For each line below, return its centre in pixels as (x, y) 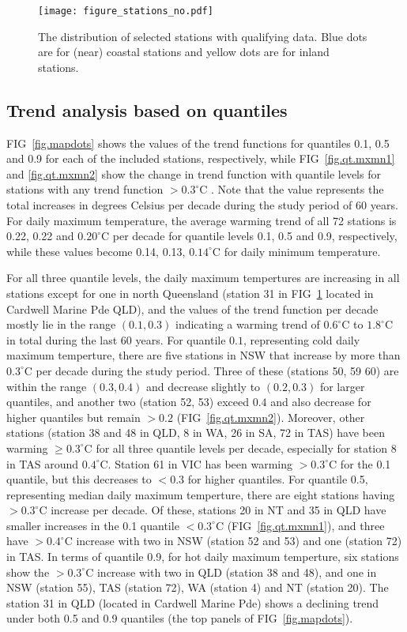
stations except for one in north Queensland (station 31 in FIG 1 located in (190, 293)
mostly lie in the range (61, 324)
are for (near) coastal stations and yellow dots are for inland (184, 52)
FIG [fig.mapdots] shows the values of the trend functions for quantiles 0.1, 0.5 (198, 143)
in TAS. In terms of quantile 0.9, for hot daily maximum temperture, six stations (203, 557)
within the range (47, 386)
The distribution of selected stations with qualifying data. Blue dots (203, 36)
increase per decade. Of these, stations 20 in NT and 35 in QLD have (219, 510)
